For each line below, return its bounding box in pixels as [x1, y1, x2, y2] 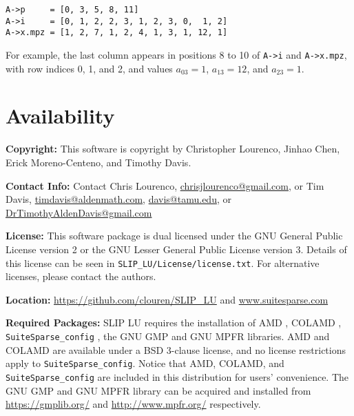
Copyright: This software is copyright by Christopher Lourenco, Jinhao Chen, [6, 141, 340, 156]
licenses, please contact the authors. [6, 269, 156, 284]
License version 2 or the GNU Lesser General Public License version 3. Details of [6, 241, 347, 256]
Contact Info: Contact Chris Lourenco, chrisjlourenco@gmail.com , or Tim [6, 178, 324, 192]
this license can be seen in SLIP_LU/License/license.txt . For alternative [6, 255, 320, 270]
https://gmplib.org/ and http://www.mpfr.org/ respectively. [6, 397, 261, 411]
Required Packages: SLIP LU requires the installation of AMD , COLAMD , [6, 315, 342, 330]
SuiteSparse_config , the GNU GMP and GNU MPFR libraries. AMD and [6, 328, 330, 343]
